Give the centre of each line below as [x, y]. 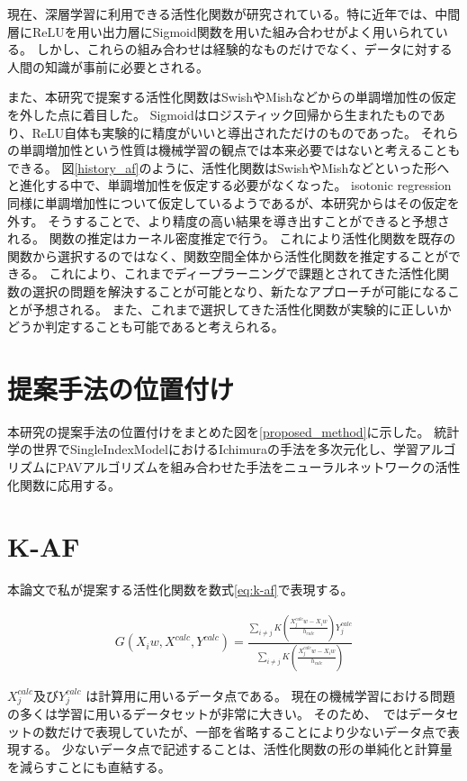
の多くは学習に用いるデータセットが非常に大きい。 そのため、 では [208, 714]
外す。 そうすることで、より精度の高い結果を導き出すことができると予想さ [229, 220]
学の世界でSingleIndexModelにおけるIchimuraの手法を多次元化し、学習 [213, 449]
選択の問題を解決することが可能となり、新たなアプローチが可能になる [240, 291]
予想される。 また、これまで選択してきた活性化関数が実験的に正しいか [242, 309]
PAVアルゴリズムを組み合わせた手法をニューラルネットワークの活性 [259, 467]
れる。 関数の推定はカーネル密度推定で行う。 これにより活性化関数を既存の [232, 238]
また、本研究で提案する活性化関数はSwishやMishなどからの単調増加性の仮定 [232, 97]
